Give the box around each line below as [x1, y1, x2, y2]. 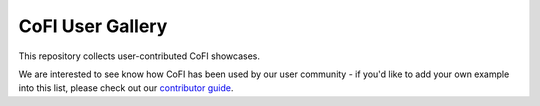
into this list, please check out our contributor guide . [18, 82, 234, 94]
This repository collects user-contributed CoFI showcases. [18, 50, 260, 62]
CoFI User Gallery [18, 15, 168, 37]
